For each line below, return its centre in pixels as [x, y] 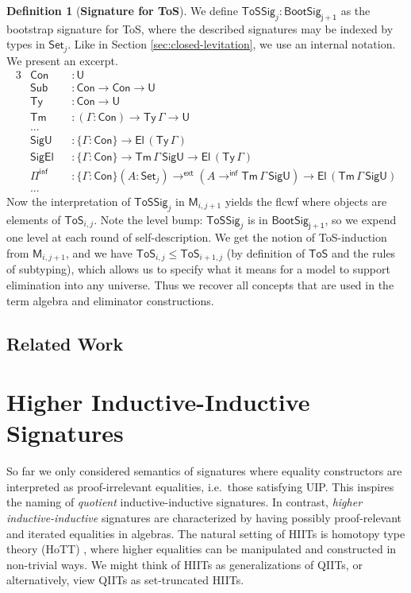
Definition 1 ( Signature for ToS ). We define [122, 10]
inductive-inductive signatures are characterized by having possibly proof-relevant [204, 518]
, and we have [99, 252]
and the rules [363, 252]
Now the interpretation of [69, 201]
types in [26, 44]
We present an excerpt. [62, 60]
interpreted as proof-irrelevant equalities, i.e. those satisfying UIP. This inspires [200, 486]
